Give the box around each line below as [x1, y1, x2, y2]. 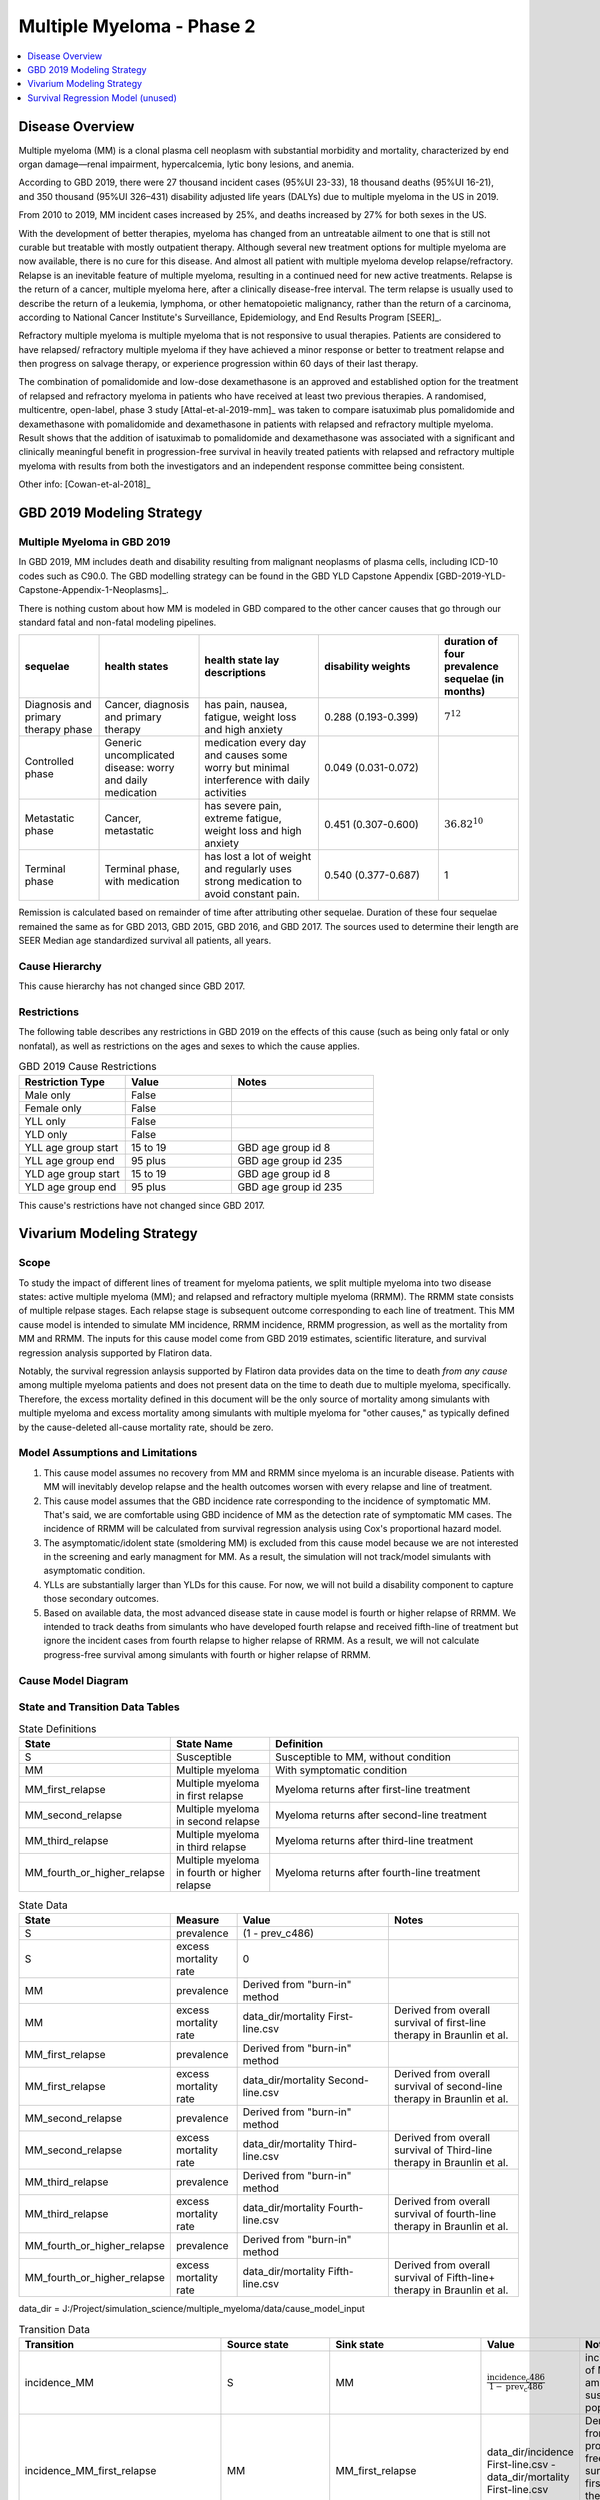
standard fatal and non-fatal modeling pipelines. [18, 616, 217, 628]
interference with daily [204, 773, 310, 787]
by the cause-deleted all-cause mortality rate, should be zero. [18, 1421, 274, 1433]
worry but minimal [204, 761, 290, 775]
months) [443, 685, 486, 699]
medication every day [204, 736, 307, 750]
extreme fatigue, [204, 811, 282, 825]
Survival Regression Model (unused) [27, 91, 177, 104]
